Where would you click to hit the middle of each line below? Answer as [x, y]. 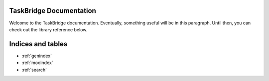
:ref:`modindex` [37, 63]
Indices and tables [38, 44]
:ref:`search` [34, 70]
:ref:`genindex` [37, 56]
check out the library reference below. [48, 29]
